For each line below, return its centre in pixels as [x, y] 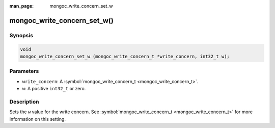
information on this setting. [38, 119]
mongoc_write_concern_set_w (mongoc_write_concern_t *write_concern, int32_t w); [125, 56]
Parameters [24, 71]
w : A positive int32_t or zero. [54, 89]
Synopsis [21, 35]
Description [24, 101]
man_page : [22, 6]
